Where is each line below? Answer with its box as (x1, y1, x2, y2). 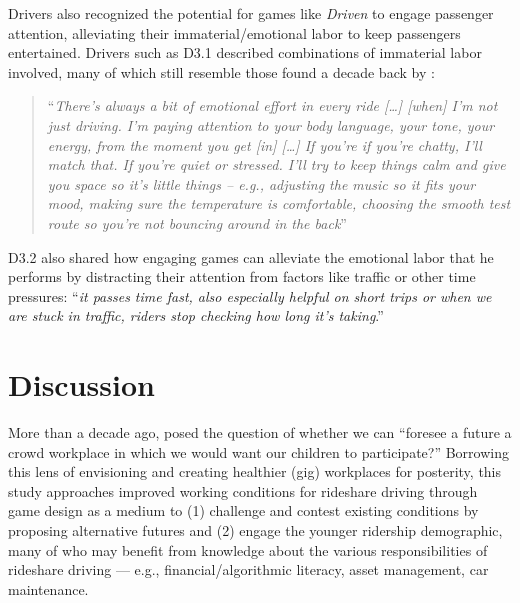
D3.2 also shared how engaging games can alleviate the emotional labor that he (8, 246, 494, 267)
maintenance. (8, 578, 89, 599)
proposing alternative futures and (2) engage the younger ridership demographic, (8, 520, 503, 540)
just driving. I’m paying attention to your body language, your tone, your (47, 114, 495, 135)
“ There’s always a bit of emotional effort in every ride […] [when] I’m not (47, 95, 498, 116)
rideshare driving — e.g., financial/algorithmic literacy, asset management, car (8, 559, 489, 580)
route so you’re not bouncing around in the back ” (47, 212, 347, 233)
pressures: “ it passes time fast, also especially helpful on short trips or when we (8, 285, 492, 306)
